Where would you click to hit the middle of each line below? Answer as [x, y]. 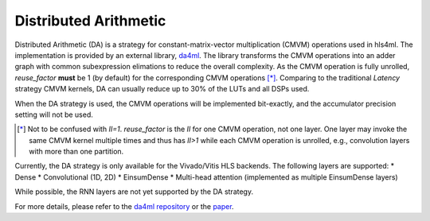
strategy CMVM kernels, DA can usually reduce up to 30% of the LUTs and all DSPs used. [162, 89]
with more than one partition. [76, 152]
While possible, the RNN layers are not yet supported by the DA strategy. [134, 192]
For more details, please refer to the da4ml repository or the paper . [124, 206]
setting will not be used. [54, 114]
